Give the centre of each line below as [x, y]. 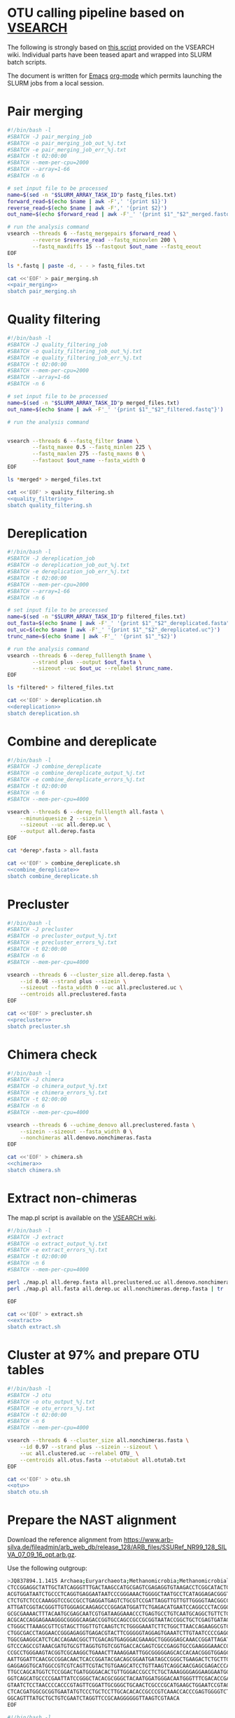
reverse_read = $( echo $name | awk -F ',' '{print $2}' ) [87, 208]
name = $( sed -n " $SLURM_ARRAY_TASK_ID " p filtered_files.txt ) [97, 617]
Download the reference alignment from [65, 1540]
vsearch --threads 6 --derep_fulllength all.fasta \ [86, 812]
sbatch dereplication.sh [43, 713]
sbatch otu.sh [28, 1492]
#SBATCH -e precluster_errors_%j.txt [62, 943]
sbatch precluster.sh [39, 1026]
